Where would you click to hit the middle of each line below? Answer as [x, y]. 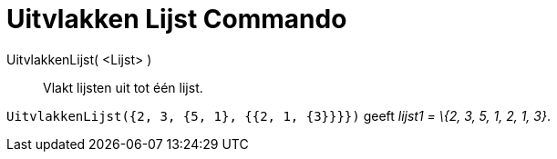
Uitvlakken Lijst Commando [177, 19]
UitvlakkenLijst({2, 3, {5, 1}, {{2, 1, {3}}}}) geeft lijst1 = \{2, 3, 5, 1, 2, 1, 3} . [278, 115]
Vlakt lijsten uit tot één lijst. [123, 87]
